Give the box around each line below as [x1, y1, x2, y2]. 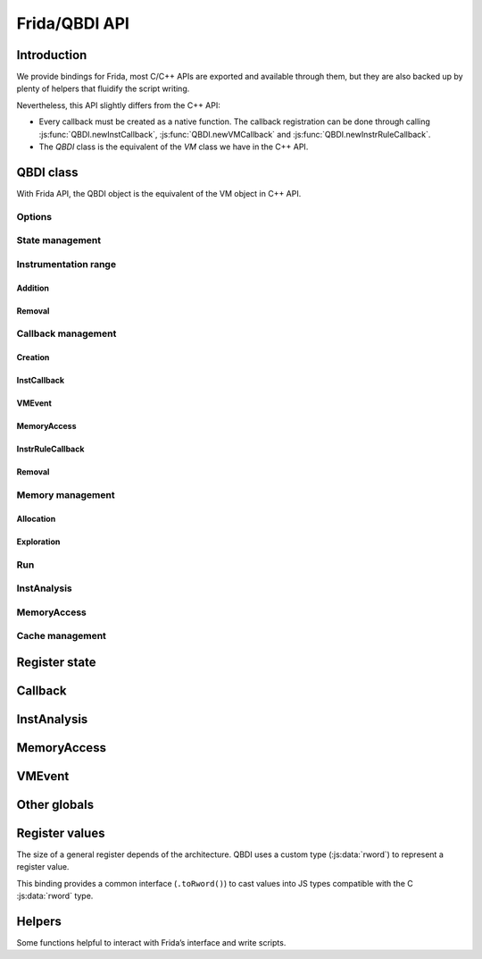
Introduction [16, 47, 87, 63]
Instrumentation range [16, 257, 116, 270]
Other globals [16, 796, 94, 812]
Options [16, 210, 53, 223]
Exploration [16, 536, 61, 547]
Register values [16, 825, 105, 840]
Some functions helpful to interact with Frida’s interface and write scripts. [16, 938, 287, 948]
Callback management [16, 327, 117, 340]
